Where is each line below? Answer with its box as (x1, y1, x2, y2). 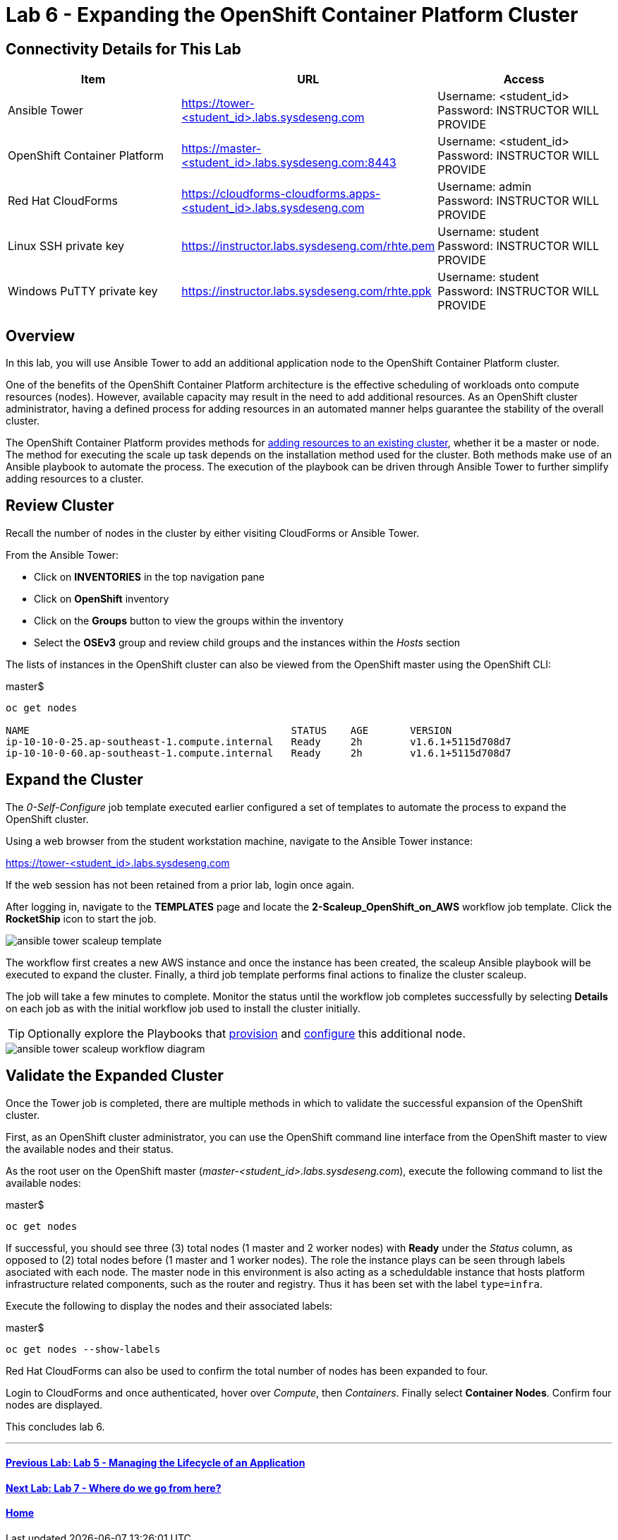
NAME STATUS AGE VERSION (6, 724, 452, 736)
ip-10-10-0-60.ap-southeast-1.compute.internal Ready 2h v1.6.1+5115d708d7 (6, 747, 511, 759)
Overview (6, 326, 75, 345)
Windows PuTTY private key (8, 284, 158, 299)
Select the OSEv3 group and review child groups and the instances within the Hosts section (34, 636, 461, 648)
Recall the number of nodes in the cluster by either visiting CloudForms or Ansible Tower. (6, 526, 420, 539)
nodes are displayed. (6, 1398, 103, 1411)
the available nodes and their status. (6, 1142, 174, 1155)
